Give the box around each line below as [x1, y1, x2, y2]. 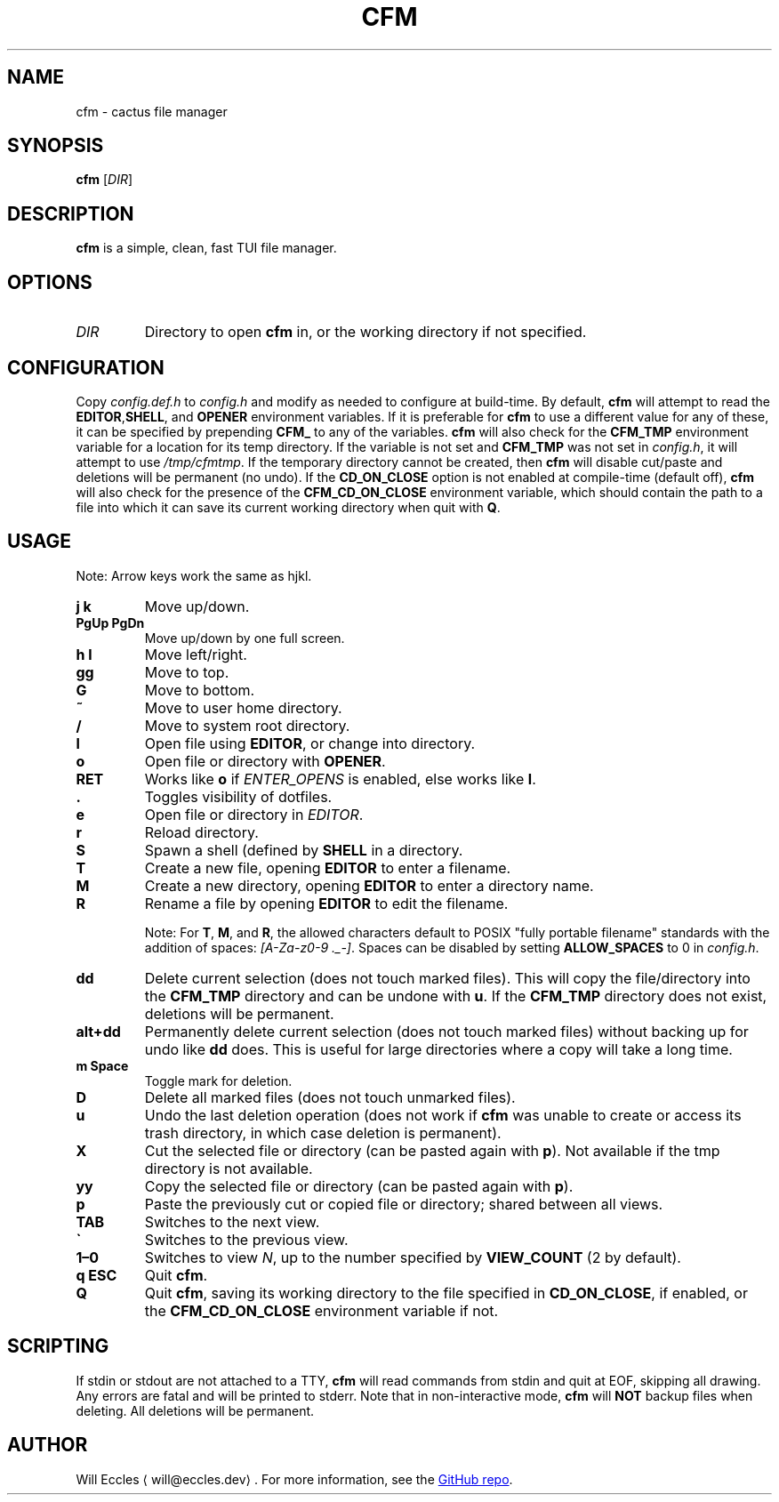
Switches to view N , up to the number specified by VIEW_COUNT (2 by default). [144, 1248, 681, 1266]
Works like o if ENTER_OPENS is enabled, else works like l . [144, 769, 536, 788]
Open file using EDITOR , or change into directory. [144, 734, 476, 752]
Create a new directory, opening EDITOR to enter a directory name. [144, 876, 594, 895]
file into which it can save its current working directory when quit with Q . [76, 499, 501, 515]
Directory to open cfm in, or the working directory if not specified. [144, 323, 587, 341]
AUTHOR [7, 1434, 88, 1457]
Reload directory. [144, 823, 259, 841]
